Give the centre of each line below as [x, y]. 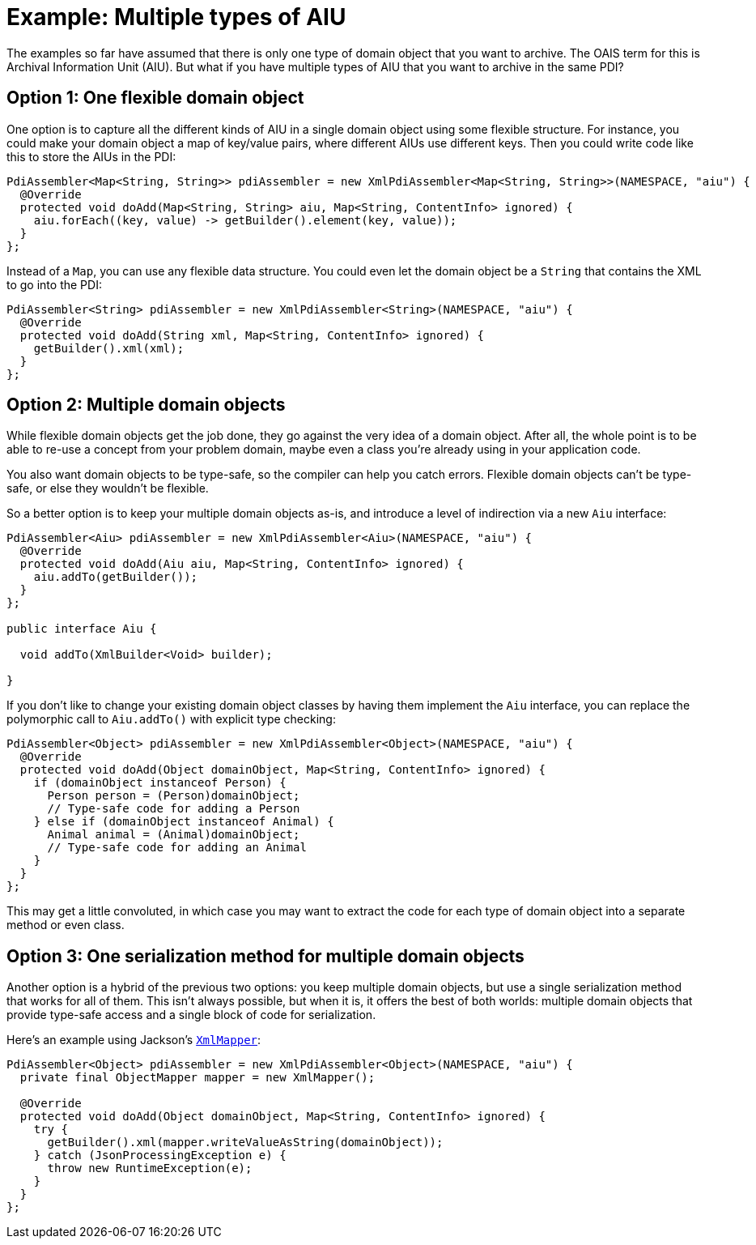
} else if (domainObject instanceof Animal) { [184, 822]
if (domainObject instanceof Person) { [160, 783]
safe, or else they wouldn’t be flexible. [108, 488]
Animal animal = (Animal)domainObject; [174, 835]
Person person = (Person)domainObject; [174, 796]
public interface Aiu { [82, 629]
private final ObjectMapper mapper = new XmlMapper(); [197, 1078]
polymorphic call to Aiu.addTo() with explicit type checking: [171, 719]
